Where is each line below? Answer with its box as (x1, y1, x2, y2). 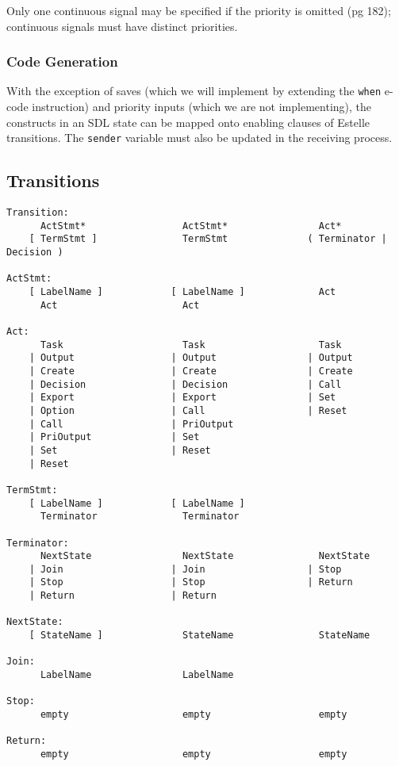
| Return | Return (29, 590, 217, 602)
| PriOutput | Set (29, 431, 200, 443)
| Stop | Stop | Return (29, 576, 353, 588)
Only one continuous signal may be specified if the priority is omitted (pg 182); (6, 2, 391, 18)
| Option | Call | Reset (29, 404, 347, 416)
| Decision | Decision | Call (29, 378, 342, 390)
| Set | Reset (29, 444, 211, 456)
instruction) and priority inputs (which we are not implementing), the (32, 98, 372, 115)
